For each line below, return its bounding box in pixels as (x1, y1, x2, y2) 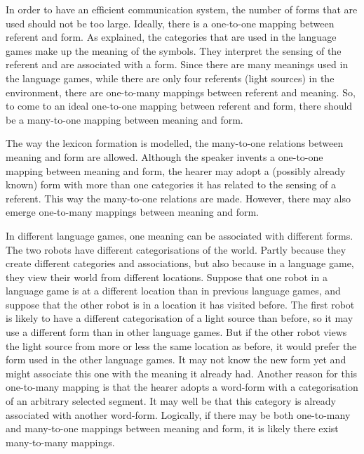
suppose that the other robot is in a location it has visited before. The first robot (6, 297, 355, 311)
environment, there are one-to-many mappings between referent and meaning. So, (6, 84, 356, 99)
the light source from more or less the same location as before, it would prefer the (6, 338, 357, 353)
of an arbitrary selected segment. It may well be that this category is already (6, 394, 337, 408)
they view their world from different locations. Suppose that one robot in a (6, 269, 328, 284)
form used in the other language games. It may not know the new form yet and (6, 352, 346, 367)
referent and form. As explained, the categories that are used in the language (6, 30, 337, 44)
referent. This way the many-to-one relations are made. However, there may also (6, 190, 351, 205)
